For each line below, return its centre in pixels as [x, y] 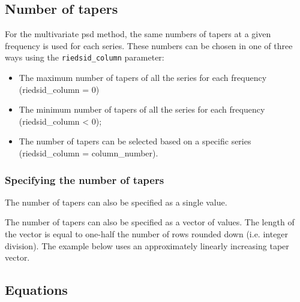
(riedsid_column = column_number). [88, 153]
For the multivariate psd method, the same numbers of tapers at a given [138, 34]
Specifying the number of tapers [85, 179]
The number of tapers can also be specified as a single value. [116, 202]
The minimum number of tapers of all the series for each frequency [142, 109]
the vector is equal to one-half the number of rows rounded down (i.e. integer [147, 234]
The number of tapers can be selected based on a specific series [135, 141]
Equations [36, 290]
